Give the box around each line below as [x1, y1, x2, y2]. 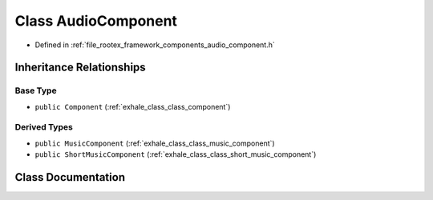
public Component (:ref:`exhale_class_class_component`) [34, 102, 231, 111]
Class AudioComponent [14, 12, 178, 30]
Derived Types [14, 122, 74, 133]
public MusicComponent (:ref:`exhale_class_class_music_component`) [34, 138, 276, 148]
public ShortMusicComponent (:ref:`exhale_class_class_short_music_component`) [34, 150, 317, 159]
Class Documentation [14, 170, 126, 184]
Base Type [14, 85, 57, 96]
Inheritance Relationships [14, 61, 146, 74]
